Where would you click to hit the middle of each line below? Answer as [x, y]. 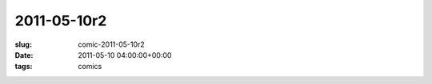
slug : [23, 44]
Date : [24, 55]
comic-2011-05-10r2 [112, 44]
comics [90, 67]
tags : [24, 67]
